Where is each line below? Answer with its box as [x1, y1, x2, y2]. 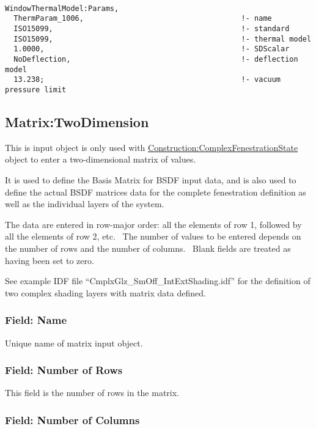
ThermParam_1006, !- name [13, 14, 272, 23]
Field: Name [5, 312, 67, 328]
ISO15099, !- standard [13, 24, 290, 33]
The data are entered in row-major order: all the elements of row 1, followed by [5, 218, 302, 230]
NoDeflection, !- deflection [13, 54, 298, 64]
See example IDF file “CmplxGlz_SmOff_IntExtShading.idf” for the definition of [5, 274, 310, 287]
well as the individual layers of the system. [5, 197, 164, 210]
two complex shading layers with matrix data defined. [5, 286, 206, 299]
